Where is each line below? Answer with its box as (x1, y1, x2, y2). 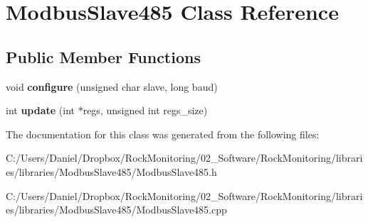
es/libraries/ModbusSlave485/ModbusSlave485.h (6, 164, 217, 179)
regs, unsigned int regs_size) (83, 103, 208, 118)
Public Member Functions (6, 45, 201, 67)
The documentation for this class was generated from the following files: (6, 126, 320, 141)
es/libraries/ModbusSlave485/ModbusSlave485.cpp (6, 202, 227, 217)
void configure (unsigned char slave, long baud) (6, 79, 218, 94)
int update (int (6, 103, 75, 118)
